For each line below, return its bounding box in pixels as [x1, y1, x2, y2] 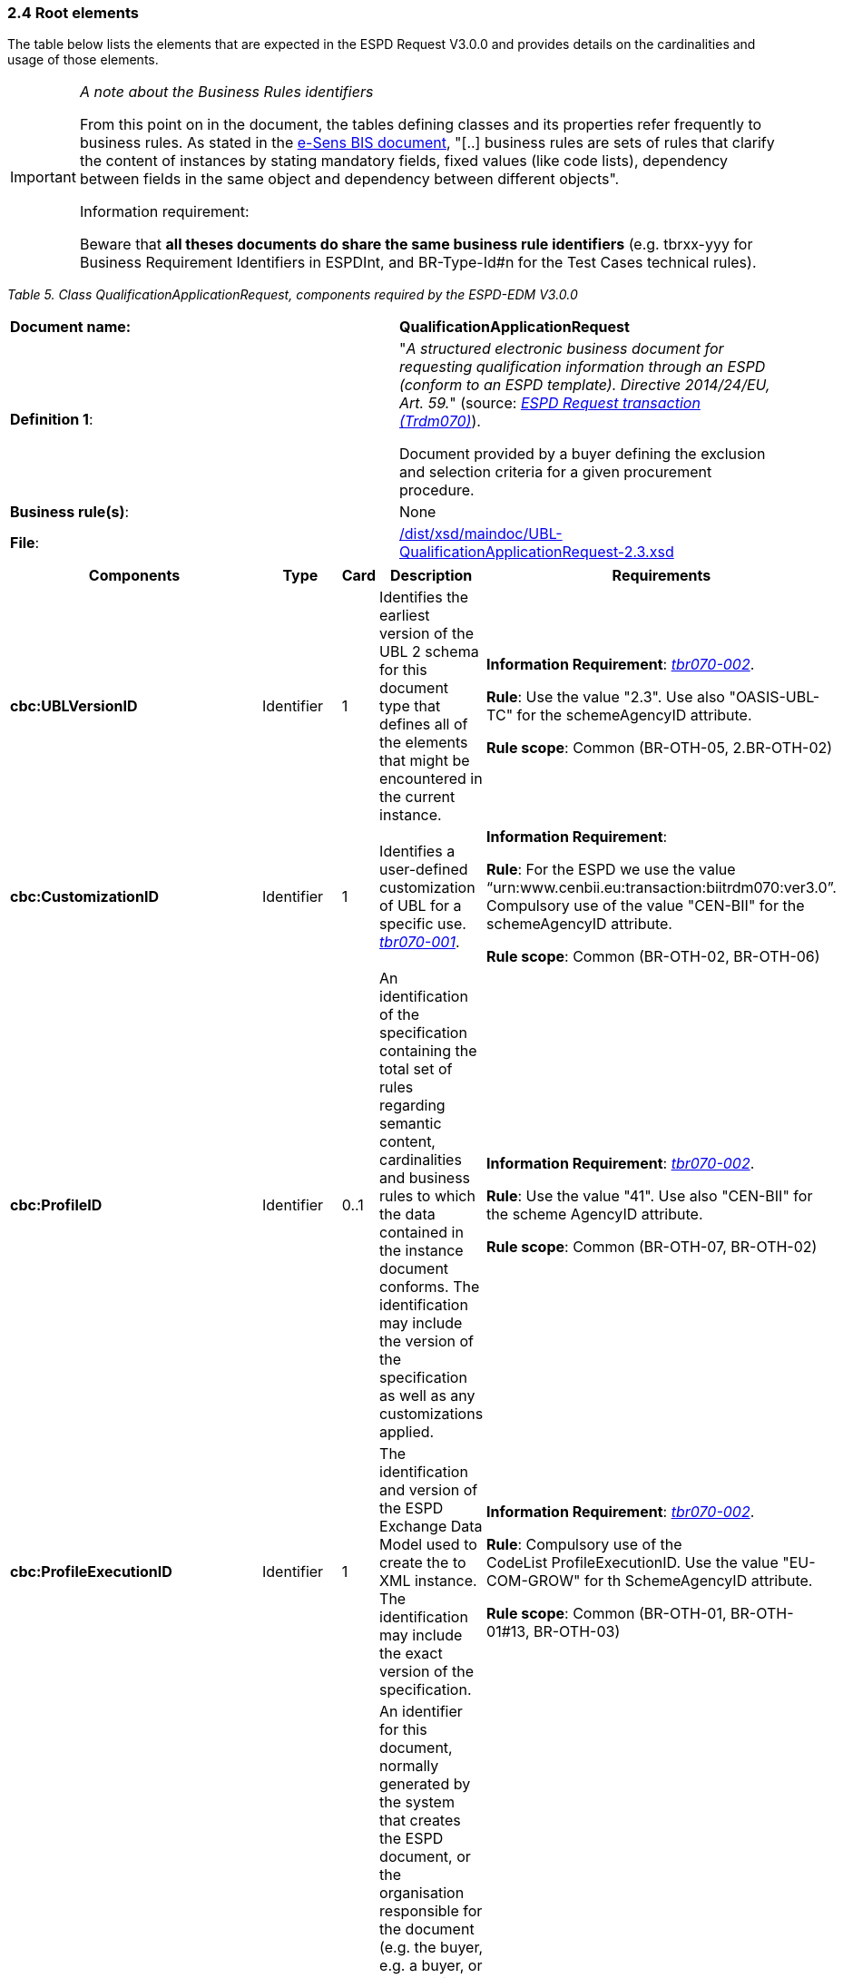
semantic [379, 1114, 442, 1133]
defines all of [379, 715, 468, 734]
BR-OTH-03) [533, 1622, 621, 1641]
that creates [379, 1811, 461, 1830]
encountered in [379, 769, 483, 788]
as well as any [379, 1386, 475, 1405]
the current [379, 788, 456, 807]
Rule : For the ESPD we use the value [486, 860, 736, 879]
